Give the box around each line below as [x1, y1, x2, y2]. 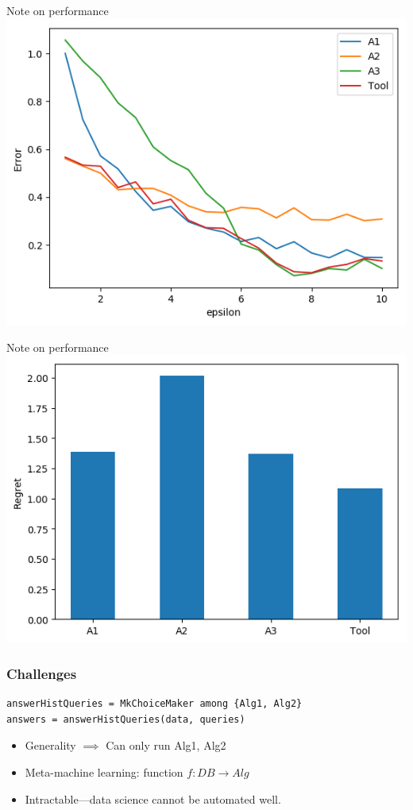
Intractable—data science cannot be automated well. [25, 790, 281, 807]
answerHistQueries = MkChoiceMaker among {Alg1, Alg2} [6, 698, 303, 710]
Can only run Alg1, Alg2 [106, 737, 226, 754]
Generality [25, 737, 76, 754]
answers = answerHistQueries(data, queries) [6, 713, 245, 725]
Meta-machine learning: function [25, 764, 183, 780]
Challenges [6, 663, 77, 683]
